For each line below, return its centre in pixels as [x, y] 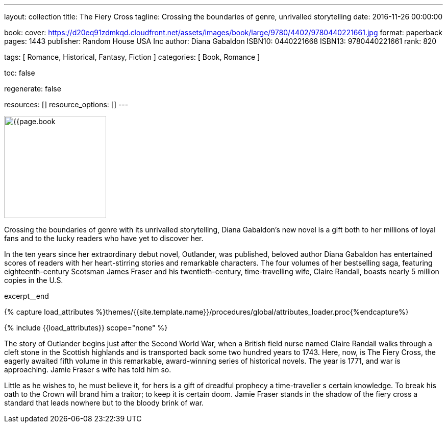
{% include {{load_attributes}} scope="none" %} [86, 328]
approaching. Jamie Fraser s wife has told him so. [88, 370]
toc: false [20, 73]
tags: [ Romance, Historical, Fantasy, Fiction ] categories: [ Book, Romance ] [132, 57]
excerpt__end [27, 296]
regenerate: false [33, 89]
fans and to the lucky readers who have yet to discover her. [104, 238]
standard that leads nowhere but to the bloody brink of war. [104, 403]
